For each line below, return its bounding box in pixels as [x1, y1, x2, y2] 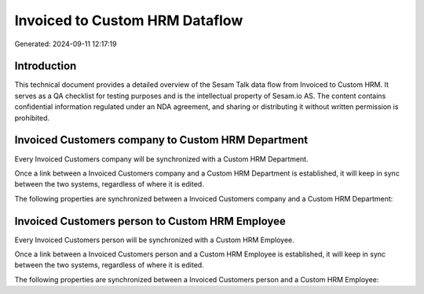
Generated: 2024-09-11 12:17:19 [14, 39, 117, 49]
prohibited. [14, 113, 50, 122]
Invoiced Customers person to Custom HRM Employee [14, 214, 287, 227]
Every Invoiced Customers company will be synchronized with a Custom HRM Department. [14, 154, 309, 164]
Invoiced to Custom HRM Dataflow [14, 12, 243, 29]
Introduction [14, 60, 77, 73]
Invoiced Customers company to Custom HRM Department [14, 133, 309, 147]
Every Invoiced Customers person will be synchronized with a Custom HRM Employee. [14, 235, 294, 245]
